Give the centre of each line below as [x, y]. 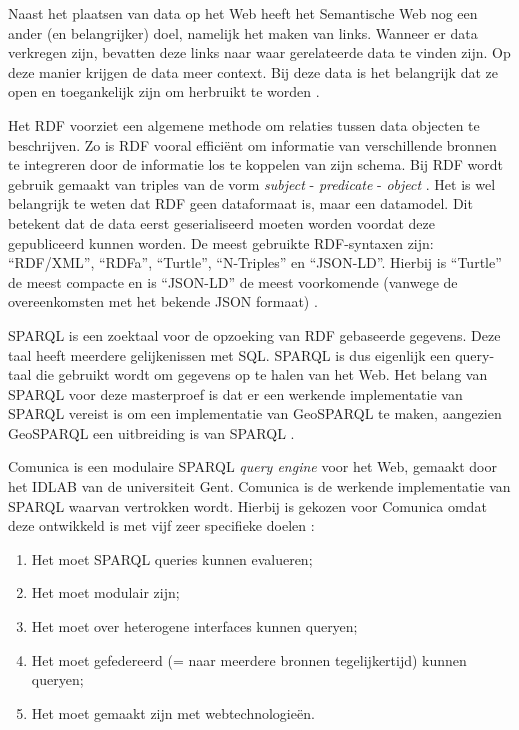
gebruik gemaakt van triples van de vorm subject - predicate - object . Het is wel [252, 183]
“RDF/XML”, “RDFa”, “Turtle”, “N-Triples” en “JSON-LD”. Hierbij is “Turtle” [255, 262]
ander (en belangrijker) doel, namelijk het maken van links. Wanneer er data [243, 32]
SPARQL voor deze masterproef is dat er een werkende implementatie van [235, 393]
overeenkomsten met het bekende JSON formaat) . [163, 301]
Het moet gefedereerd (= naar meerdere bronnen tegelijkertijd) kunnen [249, 659]
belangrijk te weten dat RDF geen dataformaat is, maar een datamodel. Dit [240, 203]
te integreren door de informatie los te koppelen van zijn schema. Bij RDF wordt [255, 164]
